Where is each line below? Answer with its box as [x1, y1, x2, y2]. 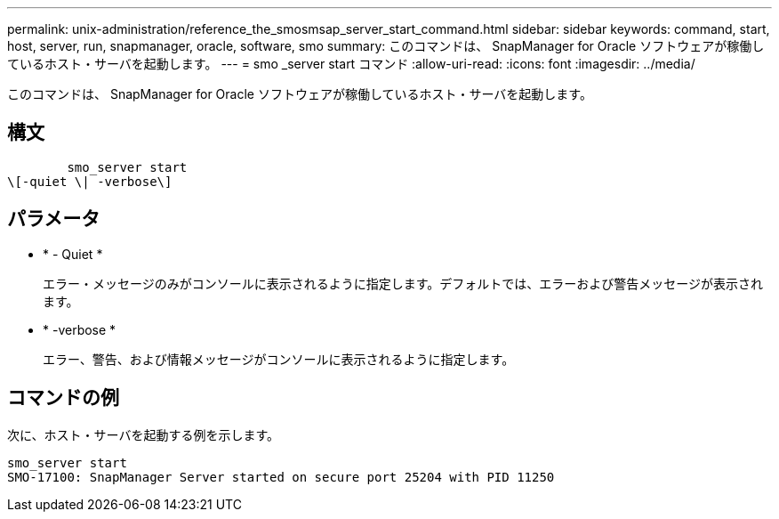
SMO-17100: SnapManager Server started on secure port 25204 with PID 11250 [7, 469, 555, 484]
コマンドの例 [7, 386, 119, 410]
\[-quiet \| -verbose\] [7, 174, 173, 189]
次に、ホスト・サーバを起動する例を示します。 [7, 426, 280, 442]
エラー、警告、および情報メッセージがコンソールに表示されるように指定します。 [43, 351, 515, 367]
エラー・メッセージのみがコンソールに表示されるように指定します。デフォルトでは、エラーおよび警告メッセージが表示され [43, 275, 764, 291]
